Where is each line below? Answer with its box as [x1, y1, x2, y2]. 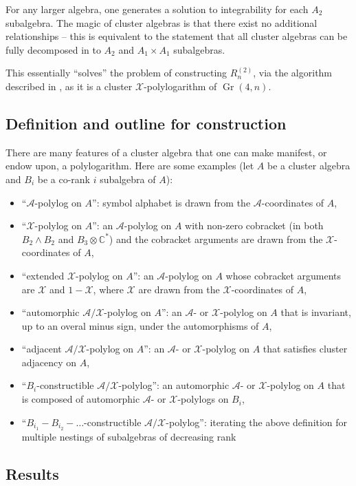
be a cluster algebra [267, 158, 351, 173]
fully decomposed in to [5, 42, 101, 56]
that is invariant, [280, 305, 351, 319]
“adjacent [21, 341, 62, 356]
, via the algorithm [253, 65, 333, 80]
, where [93, 282, 124, 296]
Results [5, 463, 59, 484]
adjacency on [21, 355, 77, 369]
